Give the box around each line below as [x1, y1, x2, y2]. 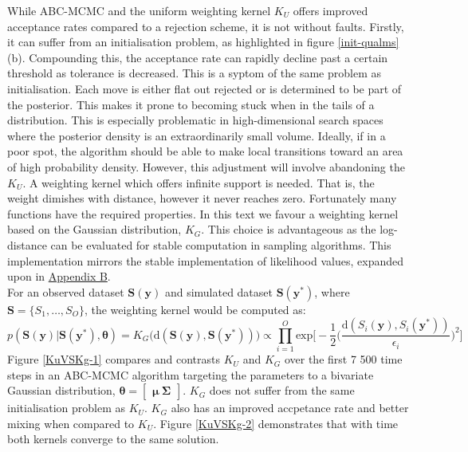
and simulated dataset [164, 283, 273, 300]
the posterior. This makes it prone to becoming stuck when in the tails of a [7, 96, 375, 112]
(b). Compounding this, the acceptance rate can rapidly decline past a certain [7, 49, 388, 65]
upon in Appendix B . [7, 268, 111, 285]
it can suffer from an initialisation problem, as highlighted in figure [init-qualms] [7, 33, 399, 50]
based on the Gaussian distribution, [7, 221, 182, 238]
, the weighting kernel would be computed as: [84, 301, 306, 317]
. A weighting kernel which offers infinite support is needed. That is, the [22, 174, 375, 191]
